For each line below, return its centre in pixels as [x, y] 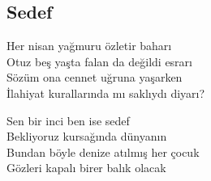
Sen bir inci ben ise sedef [68, 120]
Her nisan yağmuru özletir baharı [89, 46]
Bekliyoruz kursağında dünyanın [87, 136]
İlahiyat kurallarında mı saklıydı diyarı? [106, 93]
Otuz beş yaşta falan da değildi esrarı [99, 61]
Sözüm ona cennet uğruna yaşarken [95, 77]
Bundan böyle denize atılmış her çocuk [103, 152]
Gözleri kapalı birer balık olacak [86, 168]
